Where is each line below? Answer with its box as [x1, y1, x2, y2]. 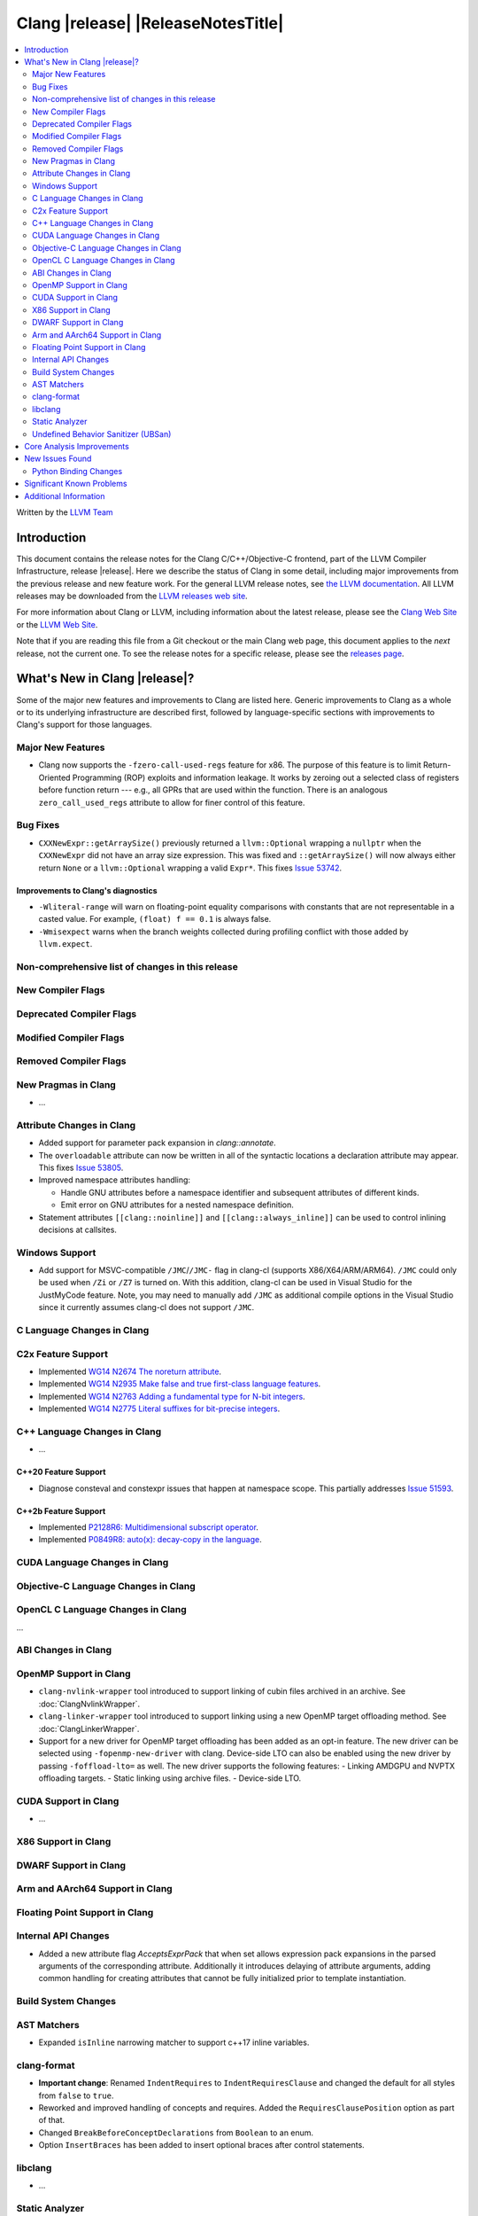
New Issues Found [24, 453, 92, 464]
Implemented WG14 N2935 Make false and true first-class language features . [38, 1378, 321, 1389]
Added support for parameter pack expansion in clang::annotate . [38, 1137, 276, 1148]
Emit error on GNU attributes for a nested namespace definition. [60, 1199, 294, 1210]
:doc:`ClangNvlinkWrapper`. [38, 1698, 141, 1709]
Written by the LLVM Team [16, 507, 114, 518]
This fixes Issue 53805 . [38, 1162, 124, 1173]
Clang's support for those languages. [16, 719, 152, 730]
